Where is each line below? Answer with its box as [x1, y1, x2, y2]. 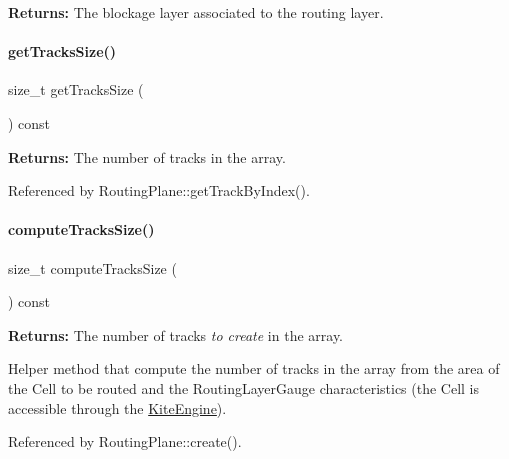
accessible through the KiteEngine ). [8, 397, 227, 418]
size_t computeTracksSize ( [8, 257, 177, 278]
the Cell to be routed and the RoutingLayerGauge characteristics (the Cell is [8, 377, 480, 398]
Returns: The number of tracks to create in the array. [8, 324, 344, 345]
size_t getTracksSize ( [8, 79, 144, 100]
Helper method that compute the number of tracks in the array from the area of [8, 358, 500, 379]
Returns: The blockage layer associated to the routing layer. [8, 2, 384, 22]
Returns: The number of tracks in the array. [8, 146, 286, 167]
